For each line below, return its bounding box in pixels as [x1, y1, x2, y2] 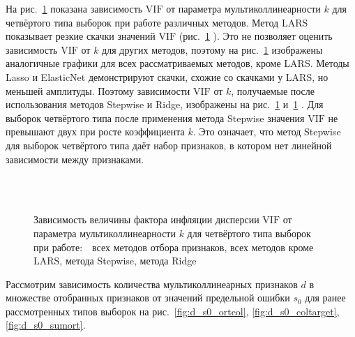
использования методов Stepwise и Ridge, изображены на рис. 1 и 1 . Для [6, 97, 324, 112]
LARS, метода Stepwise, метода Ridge [33, 253, 197, 268]
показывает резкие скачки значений [6, 29, 156, 43]
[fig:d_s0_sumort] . [6, 317, 86, 332]
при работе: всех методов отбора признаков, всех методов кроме [33, 239, 314, 254]
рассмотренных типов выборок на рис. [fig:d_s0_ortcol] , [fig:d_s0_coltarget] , [6, 304, 340, 318]
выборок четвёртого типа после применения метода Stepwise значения [6, 110, 305, 125]
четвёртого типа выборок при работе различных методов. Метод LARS [6, 15, 308, 29]
